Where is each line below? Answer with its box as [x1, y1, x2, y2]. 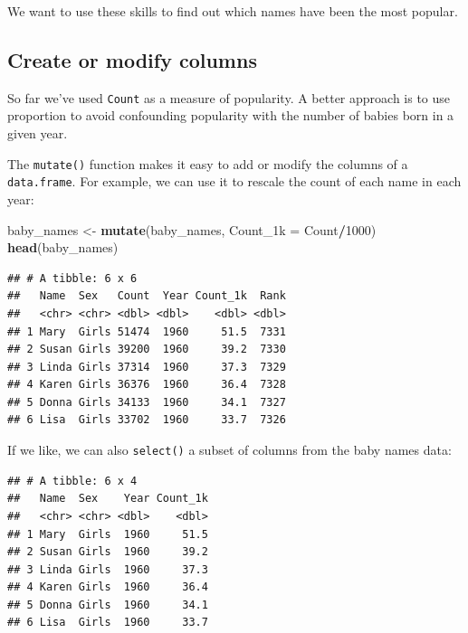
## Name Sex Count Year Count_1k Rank [7, 289, 286, 303]
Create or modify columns [7, 45, 257, 73]
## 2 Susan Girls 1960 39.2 [7, 545, 208, 559]
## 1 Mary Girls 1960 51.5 [7, 527, 208, 541]
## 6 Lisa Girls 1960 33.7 [7, 616, 208, 629]
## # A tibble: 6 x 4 [7, 474, 138, 487]
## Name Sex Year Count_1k [7, 492, 208, 505]
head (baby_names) [7, 238, 119, 257]
